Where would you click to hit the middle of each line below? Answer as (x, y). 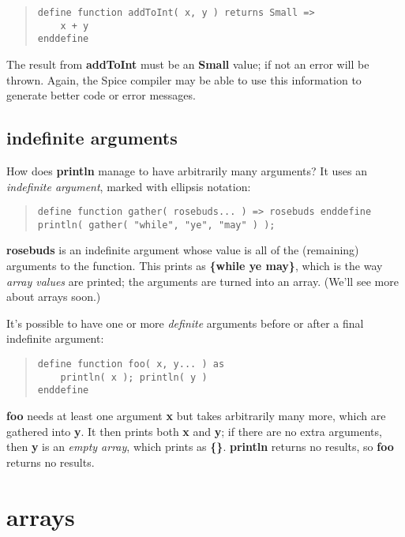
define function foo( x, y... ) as (131, 364)
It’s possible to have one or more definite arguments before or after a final (185, 323)
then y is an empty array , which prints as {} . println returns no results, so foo (200, 447)
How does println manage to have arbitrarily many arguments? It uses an (187, 170)
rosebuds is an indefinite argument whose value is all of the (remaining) (183, 250)
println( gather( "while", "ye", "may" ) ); (156, 225)
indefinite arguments (92, 138)
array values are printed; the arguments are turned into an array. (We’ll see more (202, 281)
